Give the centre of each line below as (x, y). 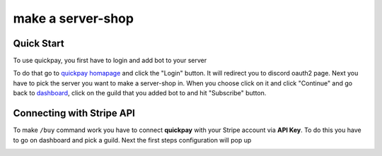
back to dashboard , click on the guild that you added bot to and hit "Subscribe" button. (140, 93)
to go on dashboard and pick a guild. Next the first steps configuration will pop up (132, 140)
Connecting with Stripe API (74, 113)
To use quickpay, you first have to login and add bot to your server (110, 61)
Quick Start (39, 43)
